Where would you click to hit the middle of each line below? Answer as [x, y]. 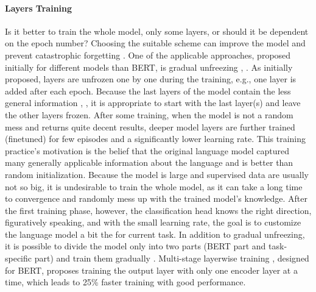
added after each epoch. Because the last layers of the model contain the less [148, 91]
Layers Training [39, 8]
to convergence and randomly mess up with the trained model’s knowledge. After [156, 198]
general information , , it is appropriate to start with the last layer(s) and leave [153, 103]
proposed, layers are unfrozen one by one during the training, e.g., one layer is [151, 79]
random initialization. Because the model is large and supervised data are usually [157, 174]
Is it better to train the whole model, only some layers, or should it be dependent [157, 31]
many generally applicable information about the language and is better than [149, 162]
